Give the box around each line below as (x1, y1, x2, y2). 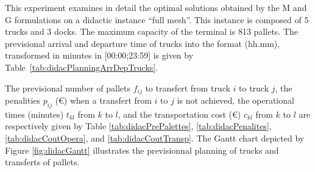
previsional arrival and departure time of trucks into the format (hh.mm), (5, 37, 280, 49)
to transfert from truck (145, 81, 230, 94)
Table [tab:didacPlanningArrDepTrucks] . (5, 60, 158, 73)
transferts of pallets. (5, 156, 80, 168)
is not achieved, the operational (177, 94, 294, 107)
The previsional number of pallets (5, 81, 130, 94)
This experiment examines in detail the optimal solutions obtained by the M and (5, 1, 307, 13)
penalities (5, 94, 41, 107)
